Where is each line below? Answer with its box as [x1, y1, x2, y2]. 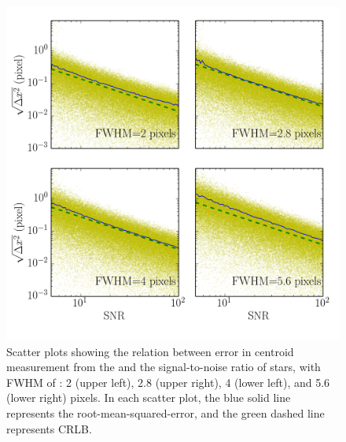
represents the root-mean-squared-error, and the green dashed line [6, 404, 325, 421]
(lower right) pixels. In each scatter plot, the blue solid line [6, 389, 291, 406]
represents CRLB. [6, 420, 92, 436]
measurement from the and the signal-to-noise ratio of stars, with [6, 358, 321, 375]
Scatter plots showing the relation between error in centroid [6, 343, 294, 359]
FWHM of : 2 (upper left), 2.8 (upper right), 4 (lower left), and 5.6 [6, 373, 330, 390]
